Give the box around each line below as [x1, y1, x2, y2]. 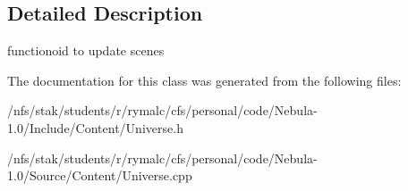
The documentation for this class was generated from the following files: [7, 71, 402, 89]
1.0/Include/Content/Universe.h [7, 118, 183, 137]
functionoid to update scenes [7, 41, 165, 60]
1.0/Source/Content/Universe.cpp [7, 166, 192, 185]
